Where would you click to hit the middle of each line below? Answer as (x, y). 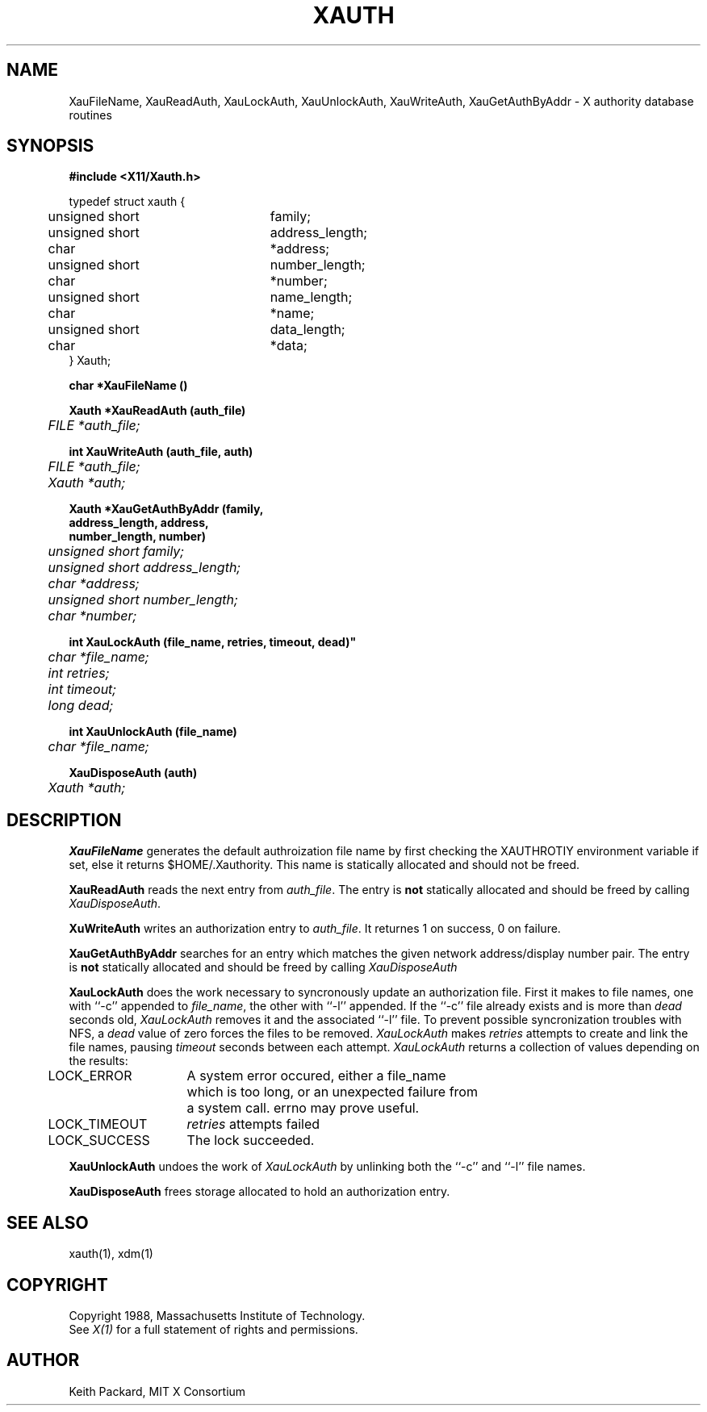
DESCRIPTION (64, 820)
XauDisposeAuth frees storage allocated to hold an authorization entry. (259, 1192)
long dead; (81, 706)
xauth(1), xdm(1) (111, 1254)
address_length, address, (139, 523)
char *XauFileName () (128, 386)
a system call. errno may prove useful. (303, 1108)
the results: (98, 1061)
